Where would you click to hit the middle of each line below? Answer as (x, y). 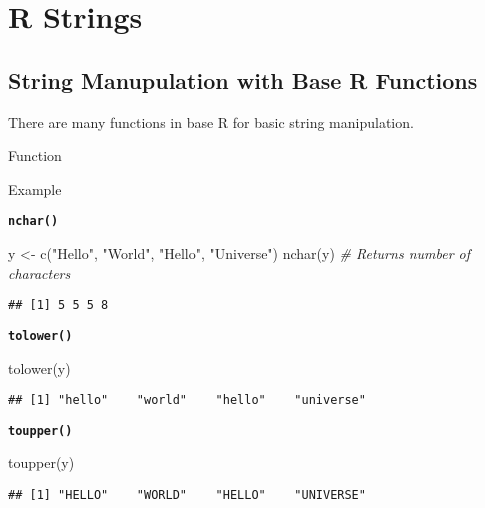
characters (39, 272)
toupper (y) (41, 462)
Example (35, 188)
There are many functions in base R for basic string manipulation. (211, 121)
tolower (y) (39, 367)
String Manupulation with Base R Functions (243, 79)
